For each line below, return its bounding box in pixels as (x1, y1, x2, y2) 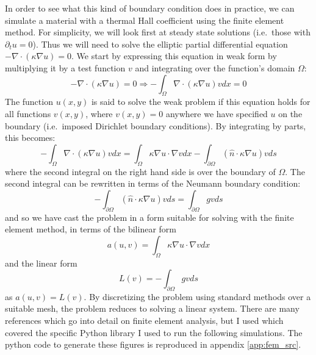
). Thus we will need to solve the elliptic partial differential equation (32, 37, 288, 50)
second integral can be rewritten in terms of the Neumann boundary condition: (5, 177, 301, 190)
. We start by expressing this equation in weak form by (71, 49, 277, 62)
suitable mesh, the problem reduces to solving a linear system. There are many (5, 302, 300, 315)
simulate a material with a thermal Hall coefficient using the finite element (5, 13, 284, 26)
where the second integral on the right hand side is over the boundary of (5, 165, 276, 178)
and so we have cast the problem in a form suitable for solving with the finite (5, 210, 294, 223)
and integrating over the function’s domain (135, 61, 295, 74)
